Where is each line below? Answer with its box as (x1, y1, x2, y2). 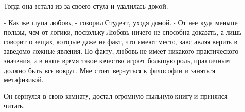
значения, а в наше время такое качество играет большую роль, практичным (4, 55, 230, 65)
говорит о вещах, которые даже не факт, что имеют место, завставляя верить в (4, 36, 238, 46)
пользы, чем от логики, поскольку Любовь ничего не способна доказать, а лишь (4, 27, 242, 37)
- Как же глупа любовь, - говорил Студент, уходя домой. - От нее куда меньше (4, 17, 238, 27)
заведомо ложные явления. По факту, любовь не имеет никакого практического (4, 46, 239, 56)
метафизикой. (4, 75, 44, 85)
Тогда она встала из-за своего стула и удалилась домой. (4, 1, 168, 11)
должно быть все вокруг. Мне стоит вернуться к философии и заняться (4, 65, 216, 75)
